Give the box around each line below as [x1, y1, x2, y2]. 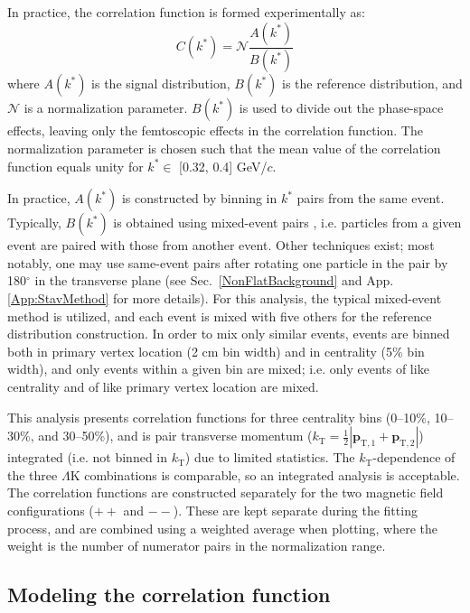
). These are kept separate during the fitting [173, 500, 418, 519]
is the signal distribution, [91, 74, 230, 93]
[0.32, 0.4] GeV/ [179, 156, 268, 175]
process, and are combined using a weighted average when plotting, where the [7, 518, 437, 537]
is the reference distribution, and [282, 74, 463, 93]
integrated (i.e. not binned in [7, 448, 168, 467]
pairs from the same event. [296, 189, 445, 208]
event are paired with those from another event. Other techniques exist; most [7, 236, 435, 255]
